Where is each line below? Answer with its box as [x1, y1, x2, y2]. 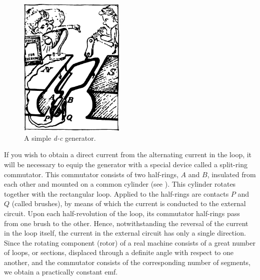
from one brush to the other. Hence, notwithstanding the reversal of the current [4, 218, 248, 228]
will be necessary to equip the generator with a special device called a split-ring [4, 159, 247, 169]
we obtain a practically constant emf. [4, 267, 118, 277]
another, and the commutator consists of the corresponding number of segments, [4, 257, 250, 267]
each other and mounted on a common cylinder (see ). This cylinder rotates [4, 179, 236, 189]
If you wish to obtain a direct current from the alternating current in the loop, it [4, 149, 252, 160]
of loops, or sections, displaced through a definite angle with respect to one [4, 247, 234, 258]
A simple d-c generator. [24, 132, 96, 143]
